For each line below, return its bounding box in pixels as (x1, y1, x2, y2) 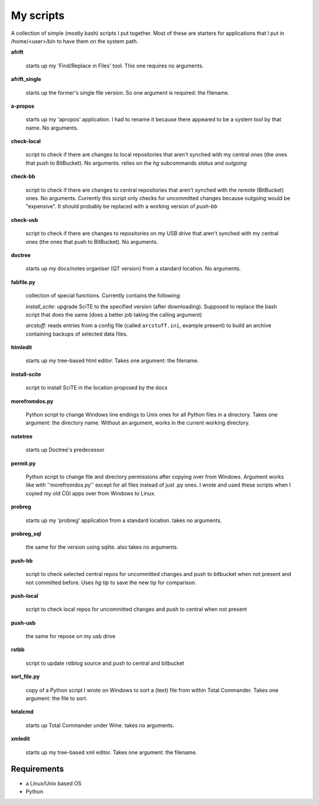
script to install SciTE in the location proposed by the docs (25, 384, 168, 391)
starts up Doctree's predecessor (25, 446, 105, 453)
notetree (11, 433, 32, 440)
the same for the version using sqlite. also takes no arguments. (25, 543, 178, 550)
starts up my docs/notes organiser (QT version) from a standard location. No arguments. (25, 265, 242, 272)
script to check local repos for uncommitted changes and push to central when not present (25, 606, 248, 613)
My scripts (11, 9, 65, 22)
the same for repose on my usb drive (25, 633, 116, 640)
